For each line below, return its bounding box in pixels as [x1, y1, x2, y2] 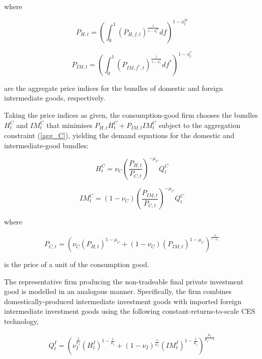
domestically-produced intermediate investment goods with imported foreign [4, 296, 242, 306]
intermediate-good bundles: [4, 140, 89, 150]
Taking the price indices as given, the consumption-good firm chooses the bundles [4, 109, 258, 120]
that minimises [46, 119, 92, 130]
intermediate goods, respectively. [4, 92, 106, 103]
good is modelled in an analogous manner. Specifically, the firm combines [4, 286, 232, 297]
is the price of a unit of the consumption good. [4, 259, 149, 270]
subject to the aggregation [158, 119, 241, 130]
